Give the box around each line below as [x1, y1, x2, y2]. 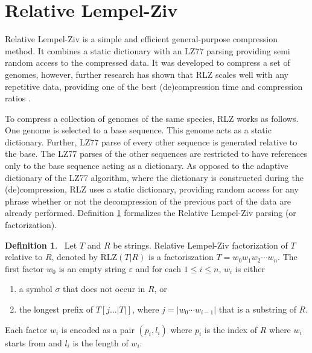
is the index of [204, 323, 258, 336]
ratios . [5, 92, 31, 104]
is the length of [72, 336, 129, 349]
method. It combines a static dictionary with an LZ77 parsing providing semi [5, 44, 290, 57]
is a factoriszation [148, 250, 214, 263]
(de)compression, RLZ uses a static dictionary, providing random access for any [5, 183, 299, 196]
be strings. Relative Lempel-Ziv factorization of [113, 238, 288, 251]
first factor [5, 262, 44, 275]
